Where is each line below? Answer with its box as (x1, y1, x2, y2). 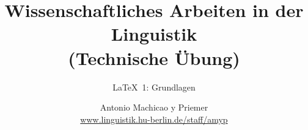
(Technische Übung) (68, 45, 240, 70)
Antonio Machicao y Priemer (100, 101, 208, 114)
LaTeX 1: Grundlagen (112, 80, 196, 93)
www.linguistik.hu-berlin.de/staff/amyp (80, 112, 228, 125)
